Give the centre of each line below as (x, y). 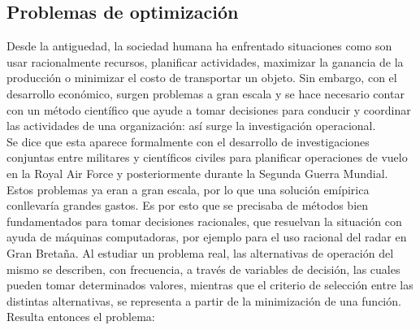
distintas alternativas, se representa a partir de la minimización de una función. (204, 300)
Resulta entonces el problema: (81, 317)
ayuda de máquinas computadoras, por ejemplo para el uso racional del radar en (207, 237)
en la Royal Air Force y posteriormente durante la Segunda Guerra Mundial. (197, 173)
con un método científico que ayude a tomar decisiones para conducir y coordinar (209, 109)
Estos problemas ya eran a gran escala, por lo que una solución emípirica (188, 189)
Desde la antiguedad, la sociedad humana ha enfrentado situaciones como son (199, 46)
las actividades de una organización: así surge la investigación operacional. (191, 126)
